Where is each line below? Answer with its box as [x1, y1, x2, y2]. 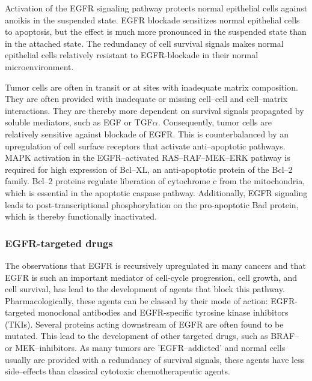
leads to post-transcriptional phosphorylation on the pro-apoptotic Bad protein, [5, 198, 299, 211]
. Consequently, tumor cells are [158, 116, 272, 128]
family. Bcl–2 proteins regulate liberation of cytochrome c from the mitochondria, [5, 175, 305, 187]
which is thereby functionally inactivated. [5, 210, 157, 223]
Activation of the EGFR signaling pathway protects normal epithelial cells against [5, 2, 308, 14]
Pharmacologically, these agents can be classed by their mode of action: [5, 294, 268, 307]
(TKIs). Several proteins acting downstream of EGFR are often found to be [5, 317, 284, 330]
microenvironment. [5, 60, 74, 73]
